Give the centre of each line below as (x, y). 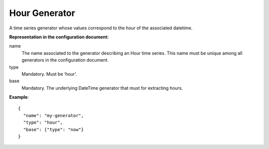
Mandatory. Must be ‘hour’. (49, 74)
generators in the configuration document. (65, 60)
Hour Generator (42, 13)
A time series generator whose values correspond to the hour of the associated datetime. (101, 28)
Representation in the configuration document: (59, 37)
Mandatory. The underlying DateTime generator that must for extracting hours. (102, 88)
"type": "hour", (43, 123)
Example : (19, 97)
